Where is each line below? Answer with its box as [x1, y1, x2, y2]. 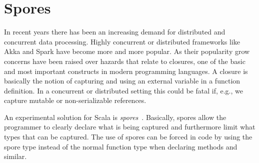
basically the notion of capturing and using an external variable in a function [4, 75, 240, 86]
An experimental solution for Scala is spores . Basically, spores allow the [4, 111, 226, 122]
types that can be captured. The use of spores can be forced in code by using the [4, 131, 252, 142]
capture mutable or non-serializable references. [4, 95, 146, 105]
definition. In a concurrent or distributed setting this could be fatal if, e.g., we [4, 85, 243, 95]
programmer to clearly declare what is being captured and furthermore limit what [4, 121, 255, 132]
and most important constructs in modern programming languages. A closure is [4, 65, 248, 76]
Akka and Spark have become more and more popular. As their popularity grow [4, 46, 250, 56]
